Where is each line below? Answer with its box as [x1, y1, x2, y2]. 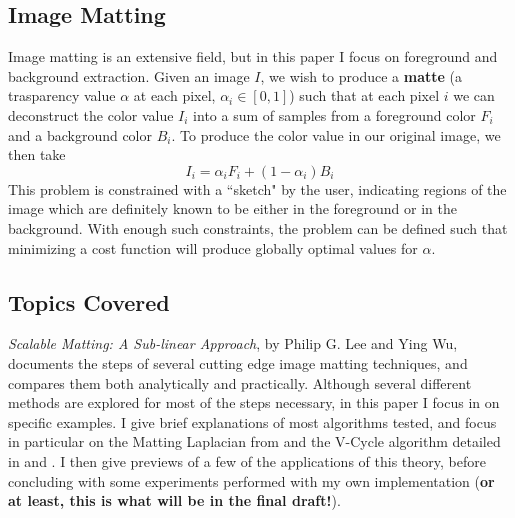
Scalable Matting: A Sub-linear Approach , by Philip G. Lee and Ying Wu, [8, 333, 458, 354]
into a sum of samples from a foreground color [193, 104, 476, 125]
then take [8, 144, 66, 165]
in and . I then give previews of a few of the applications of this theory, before [8, 450, 486, 471]
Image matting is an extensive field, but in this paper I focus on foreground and [8, 46, 498, 67]
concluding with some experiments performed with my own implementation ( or [8, 470, 495, 491]
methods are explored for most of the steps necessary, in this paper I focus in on [8, 392, 500, 413]
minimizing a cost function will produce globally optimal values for [8, 237, 418, 258]
